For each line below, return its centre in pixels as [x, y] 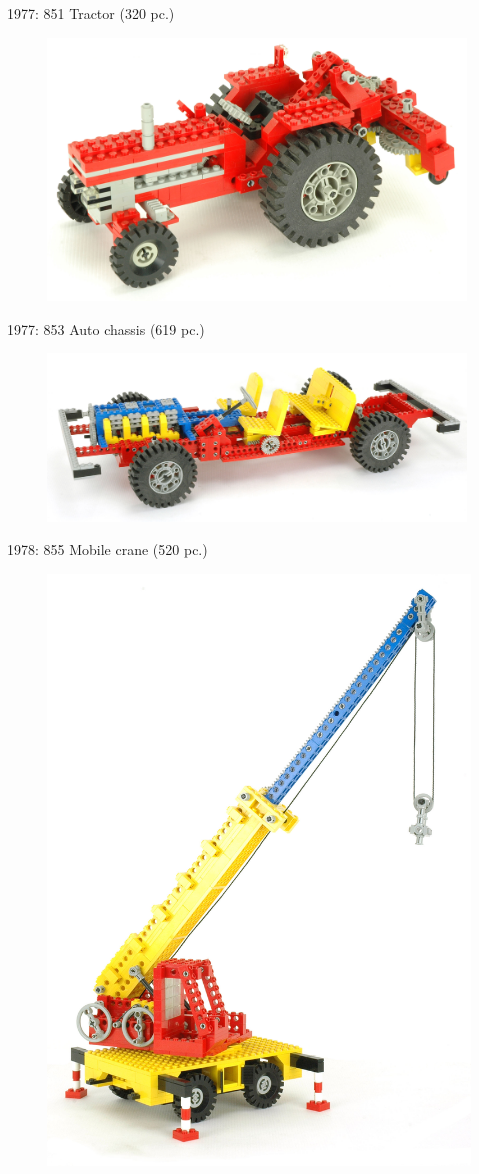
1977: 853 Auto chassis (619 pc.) [106, 328]
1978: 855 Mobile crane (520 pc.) [107, 549]
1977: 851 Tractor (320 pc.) [91, 13]
